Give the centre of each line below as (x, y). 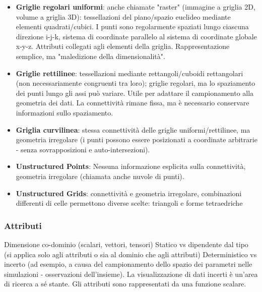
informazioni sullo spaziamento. (64, 112)
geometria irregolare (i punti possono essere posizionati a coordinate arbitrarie (137, 139)
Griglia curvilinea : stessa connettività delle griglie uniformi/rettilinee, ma (133, 129)
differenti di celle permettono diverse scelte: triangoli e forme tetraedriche (129, 203)
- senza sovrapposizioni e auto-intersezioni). (83, 149)
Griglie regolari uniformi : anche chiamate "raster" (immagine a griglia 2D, (136, 7)
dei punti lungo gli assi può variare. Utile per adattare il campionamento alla (135, 93)
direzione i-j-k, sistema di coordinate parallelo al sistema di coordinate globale (136, 36)
